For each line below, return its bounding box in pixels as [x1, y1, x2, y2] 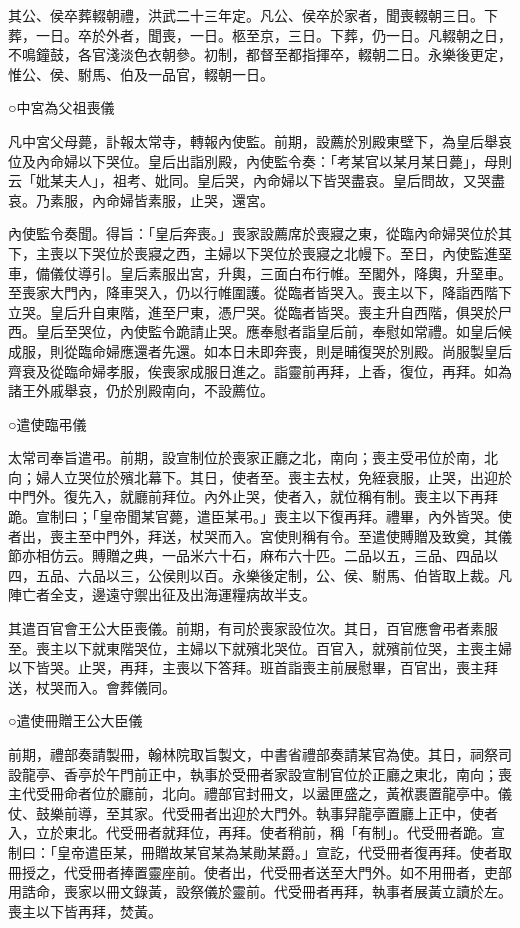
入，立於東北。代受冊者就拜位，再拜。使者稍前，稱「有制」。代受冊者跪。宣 [8, 822, 505, 843]
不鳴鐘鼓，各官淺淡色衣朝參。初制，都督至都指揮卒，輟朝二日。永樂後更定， [8, 44, 512, 65]
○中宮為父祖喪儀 [8, 97, 115, 118]
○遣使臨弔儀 [8, 413, 87, 434]
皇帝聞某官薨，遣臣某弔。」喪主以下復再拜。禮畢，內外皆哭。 [98, 506, 498, 527]
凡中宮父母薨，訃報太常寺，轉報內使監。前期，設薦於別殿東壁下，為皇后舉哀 [8, 130, 512, 151]
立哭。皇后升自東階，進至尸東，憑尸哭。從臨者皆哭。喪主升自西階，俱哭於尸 [8, 301, 512, 322]
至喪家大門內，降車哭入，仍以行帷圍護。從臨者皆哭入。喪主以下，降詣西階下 [8, 282, 512, 303]
